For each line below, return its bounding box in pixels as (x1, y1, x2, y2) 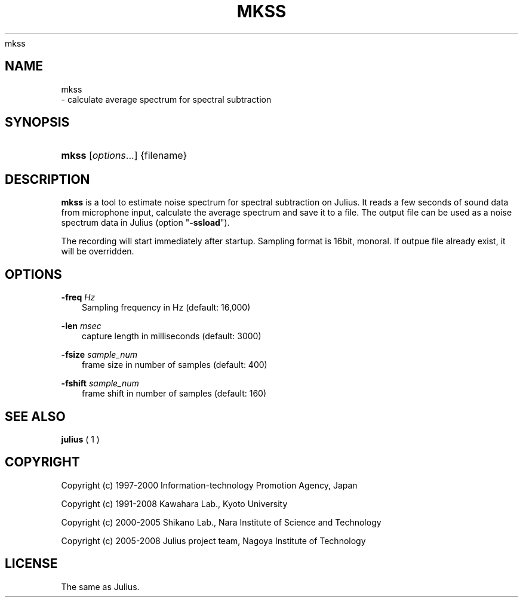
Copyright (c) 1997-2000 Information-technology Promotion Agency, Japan (61, 480, 358, 490)
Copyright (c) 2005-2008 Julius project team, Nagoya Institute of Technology (61, 535, 366, 546)
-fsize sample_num (61, 349, 138, 360)
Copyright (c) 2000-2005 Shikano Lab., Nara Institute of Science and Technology (61, 517, 382, 527)
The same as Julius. (61, 581, 140, 592)
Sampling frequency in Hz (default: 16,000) (82, 302, 251, 313)
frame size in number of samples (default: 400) (82, 360, 267, 370)
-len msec (61, 321, 101, 331)
